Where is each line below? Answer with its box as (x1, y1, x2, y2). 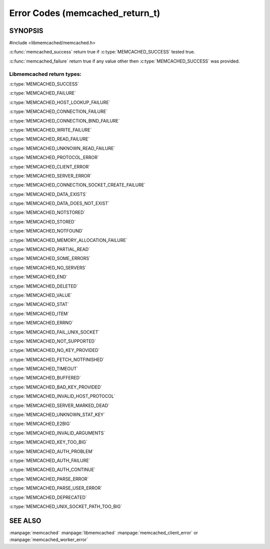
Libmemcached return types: (9, 70, 82, 77)
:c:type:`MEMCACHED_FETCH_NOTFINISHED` (9, 356, 104, 362)
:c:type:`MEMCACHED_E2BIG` (9, 420, 71, 427)
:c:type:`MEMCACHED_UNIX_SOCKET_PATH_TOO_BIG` (9, 503, 122, 509)
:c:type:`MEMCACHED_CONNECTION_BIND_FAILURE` (9, 117, 120, 123)
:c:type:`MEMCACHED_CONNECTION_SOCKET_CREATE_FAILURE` (9, 182, 146, 188)
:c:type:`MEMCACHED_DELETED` (9, 283, 78, 289)
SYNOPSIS (9, 26, 43, 35)
